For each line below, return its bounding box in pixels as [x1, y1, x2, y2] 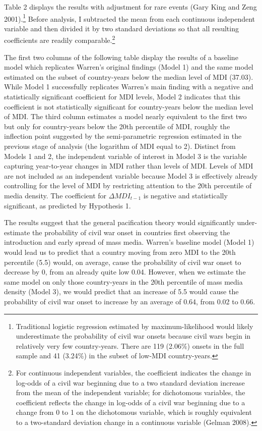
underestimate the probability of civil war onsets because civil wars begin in [16, 331, 251, 341]
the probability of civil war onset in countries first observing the [32, 227, 230, 237]
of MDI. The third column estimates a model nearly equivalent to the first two [4, 111, 247, 122]
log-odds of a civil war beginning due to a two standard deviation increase [16, 377, 245, 388]
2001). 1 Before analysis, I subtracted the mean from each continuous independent [4, 12, 255, 24]
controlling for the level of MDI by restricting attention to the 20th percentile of [4, 180, 252, 191]
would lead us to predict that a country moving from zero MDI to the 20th [4, 246, 236, 257]
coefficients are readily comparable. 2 [4, 33, 115, 45]
